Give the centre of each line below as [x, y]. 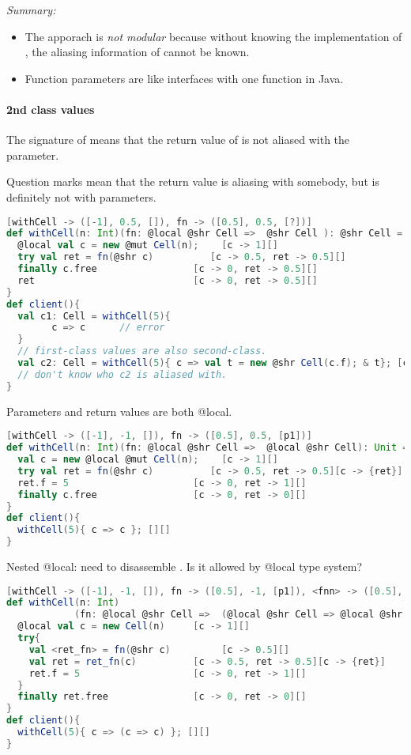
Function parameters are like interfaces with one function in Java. [184, 78]
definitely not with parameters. [81, 196]
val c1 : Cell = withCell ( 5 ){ [94, 316]
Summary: [31, 9]
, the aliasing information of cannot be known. [137, 52]
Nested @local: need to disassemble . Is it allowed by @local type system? [185, 566]
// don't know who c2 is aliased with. [123, 374]
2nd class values [51, 109]
